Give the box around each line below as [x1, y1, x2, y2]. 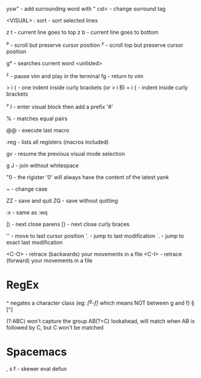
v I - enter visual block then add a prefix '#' [6, 102, 114, 110]
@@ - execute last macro [6, 127, 70, 134]
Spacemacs [6, 345, 67, 359]
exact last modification [6, 239, 63, 246]
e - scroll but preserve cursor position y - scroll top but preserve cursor [6, 41, 183, 48]
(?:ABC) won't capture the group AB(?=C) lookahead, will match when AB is [6, 317, 195, 325]
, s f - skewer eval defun [6, 365, 67, 372]
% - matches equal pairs [6, 114, 68, 122]
